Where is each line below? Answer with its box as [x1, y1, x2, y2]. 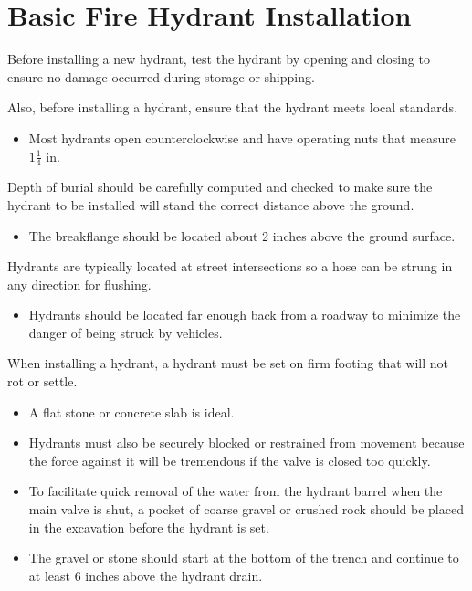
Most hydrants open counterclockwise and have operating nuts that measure [28, 128, 456, 147]
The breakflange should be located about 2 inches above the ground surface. [28, 226, 456, 245]
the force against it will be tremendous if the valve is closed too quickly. [28, 450, 431, 470]
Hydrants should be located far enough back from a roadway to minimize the [28, 305, 461, 324]
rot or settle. [7, 372, 78, 391]
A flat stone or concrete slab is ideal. [28, 402, 235, 421]
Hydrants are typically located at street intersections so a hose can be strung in [7, 257, 453, 276]
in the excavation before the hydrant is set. [28, 517, 269, 536]
